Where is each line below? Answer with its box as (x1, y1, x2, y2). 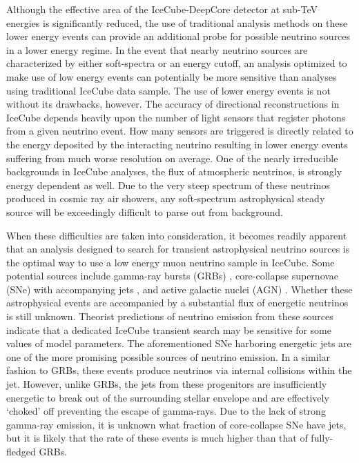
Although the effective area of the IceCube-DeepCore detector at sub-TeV (6, 2, 318, 16)
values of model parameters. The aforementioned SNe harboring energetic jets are (6, 336, 351, 351)
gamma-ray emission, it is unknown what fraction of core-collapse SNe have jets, (6, 417, 347, 431)
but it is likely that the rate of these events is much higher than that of (6, 431, 308, 445)
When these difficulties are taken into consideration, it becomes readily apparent (6, 228, 347, 242)
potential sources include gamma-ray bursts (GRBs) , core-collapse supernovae (6, 268, 339, 283)
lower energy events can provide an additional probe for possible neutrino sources (6, 29, 351, 43)
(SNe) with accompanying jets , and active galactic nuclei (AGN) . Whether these (6, 282, 353, 296)
